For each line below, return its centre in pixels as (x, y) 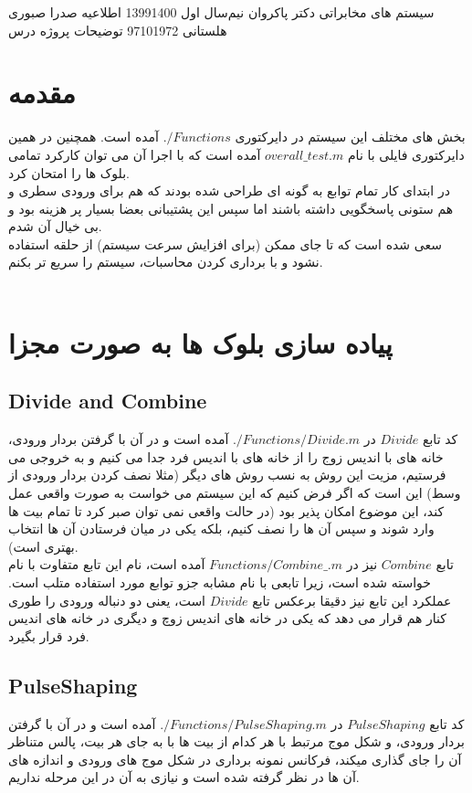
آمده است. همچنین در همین (84, 137)
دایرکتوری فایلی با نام (406, 154)
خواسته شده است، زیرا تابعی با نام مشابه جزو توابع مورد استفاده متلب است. (220, 582)
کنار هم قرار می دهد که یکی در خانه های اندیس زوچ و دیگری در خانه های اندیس (228, 618)
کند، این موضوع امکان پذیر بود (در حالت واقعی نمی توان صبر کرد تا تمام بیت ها (226, 510)
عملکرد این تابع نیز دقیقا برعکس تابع (352, 600)
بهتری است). (43, 546)
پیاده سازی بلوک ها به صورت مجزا (200, 342)
